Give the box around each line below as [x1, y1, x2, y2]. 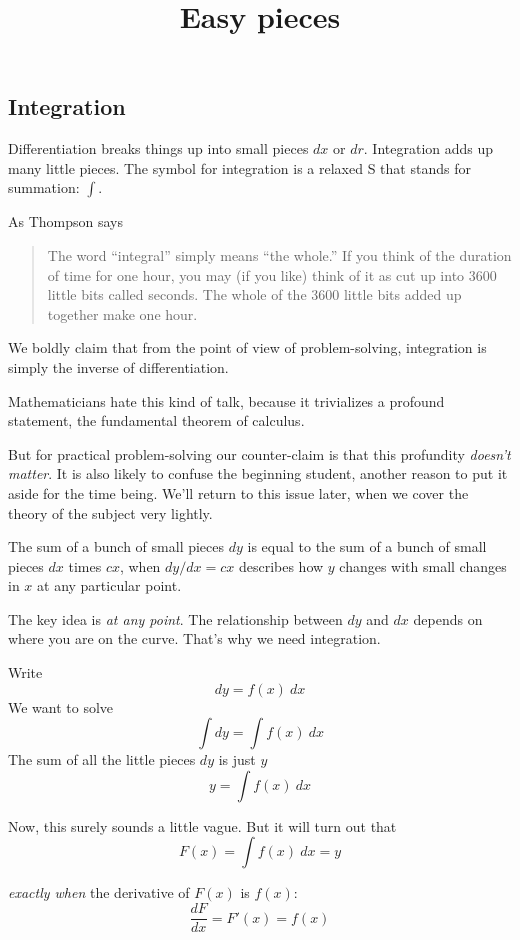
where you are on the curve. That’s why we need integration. [8, 628, 381, 649]
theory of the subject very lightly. [8, 502, 213, 523]
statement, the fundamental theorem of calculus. [8, 410, 305, 431]
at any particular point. [37, 575, 182, 596]
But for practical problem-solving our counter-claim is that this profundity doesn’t [8, 443, 511, 464]
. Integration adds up [363, 138, 494, 159]
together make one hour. [47, 303, 198, 324]
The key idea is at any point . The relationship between [8, 608, 343, 629]
